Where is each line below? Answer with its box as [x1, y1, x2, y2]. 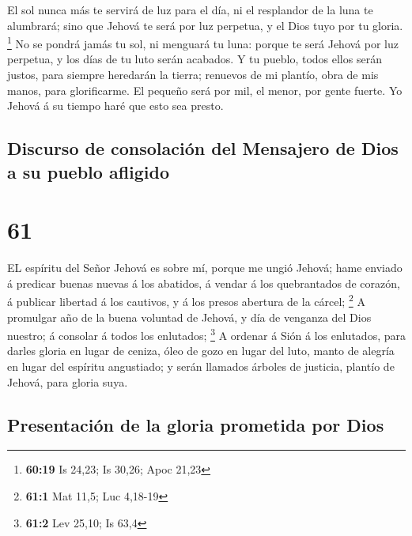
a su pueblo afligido [7, 159, 170, 183]
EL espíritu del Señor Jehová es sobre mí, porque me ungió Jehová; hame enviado [7, 259, 403, 276]
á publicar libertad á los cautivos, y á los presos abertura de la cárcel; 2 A [7, 291, 365, 309]
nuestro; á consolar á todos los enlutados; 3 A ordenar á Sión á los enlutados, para [7, 325, 406, 343]
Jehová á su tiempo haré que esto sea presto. [7, 97, 224, 114]
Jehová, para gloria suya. [7, 373, 128, 390]
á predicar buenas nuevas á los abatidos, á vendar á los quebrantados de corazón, [7, 274, 400, 291]
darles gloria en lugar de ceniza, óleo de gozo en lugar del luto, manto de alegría [7, 342, 395, 359]
